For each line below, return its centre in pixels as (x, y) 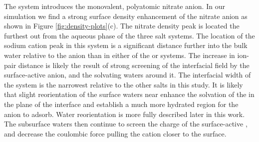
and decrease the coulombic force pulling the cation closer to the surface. (115, 133)
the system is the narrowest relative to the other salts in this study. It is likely (124, 84)
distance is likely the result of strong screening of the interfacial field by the (134, 65)
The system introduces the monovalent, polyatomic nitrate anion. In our (115, 6)
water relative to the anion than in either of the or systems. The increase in (120, 55)
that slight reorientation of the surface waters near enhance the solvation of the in (129, 94)
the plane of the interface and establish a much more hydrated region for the (121, 104)
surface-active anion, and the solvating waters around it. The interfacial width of (128, 75)
